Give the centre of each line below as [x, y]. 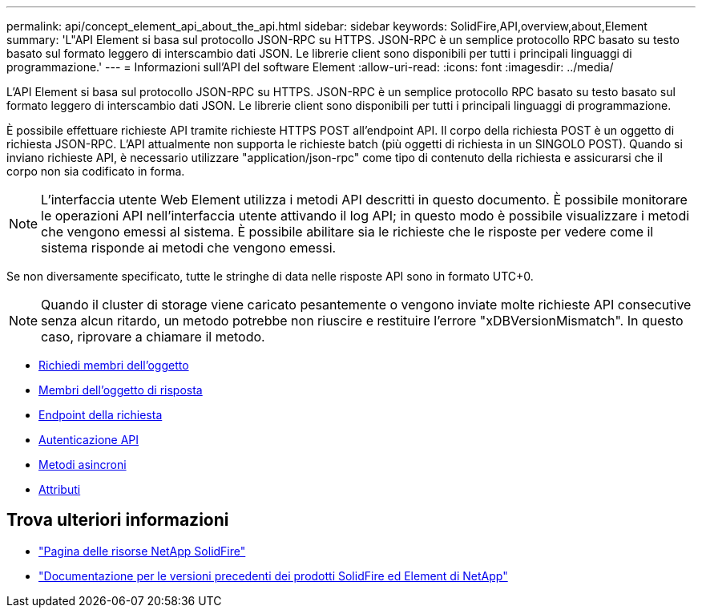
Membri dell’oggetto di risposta [121, 390]
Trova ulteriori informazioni [118, 520]
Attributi [60, 489]
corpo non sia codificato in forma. [96, 171]
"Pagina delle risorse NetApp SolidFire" [142, 551]
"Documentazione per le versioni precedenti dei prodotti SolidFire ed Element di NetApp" [273, 576]
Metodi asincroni [83, 465]
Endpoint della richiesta [101, 415]
